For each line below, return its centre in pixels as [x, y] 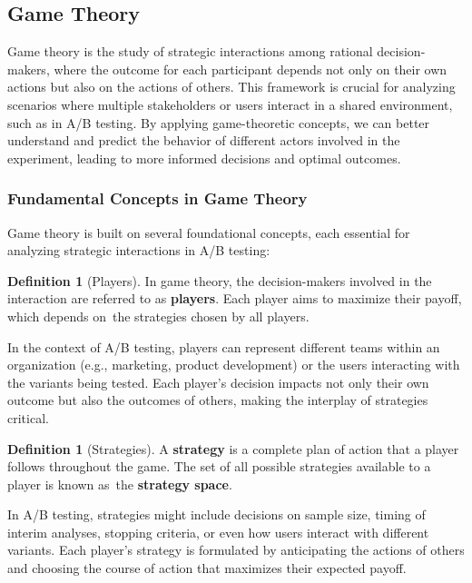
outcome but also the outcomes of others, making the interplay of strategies [218, 400]
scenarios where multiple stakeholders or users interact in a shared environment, [230, 104]
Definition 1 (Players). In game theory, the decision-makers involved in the [220, 280]
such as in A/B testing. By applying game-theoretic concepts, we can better [219, 122]
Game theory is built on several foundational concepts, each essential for [209, 232]
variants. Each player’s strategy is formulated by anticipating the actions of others [236, 550]
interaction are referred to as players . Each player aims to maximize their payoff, [235, 298]
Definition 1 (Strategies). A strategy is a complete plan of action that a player [233, 448]
